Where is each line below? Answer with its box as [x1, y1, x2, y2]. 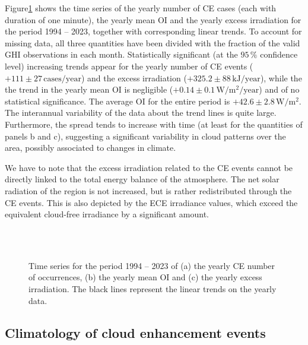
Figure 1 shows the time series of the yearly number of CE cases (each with [5, 2, 277, 14]
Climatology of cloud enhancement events [5, 323, 266, 341]
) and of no [259, 83, 300, 96]
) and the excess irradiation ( [81, 71, 187, 84]
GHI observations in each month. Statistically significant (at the [5, 48, 238, 61]
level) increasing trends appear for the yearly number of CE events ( [5, 59, 253, 72]
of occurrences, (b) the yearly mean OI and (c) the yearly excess [28, 271, 262, 283]
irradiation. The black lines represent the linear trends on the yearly [28, 283, 277, 295]
